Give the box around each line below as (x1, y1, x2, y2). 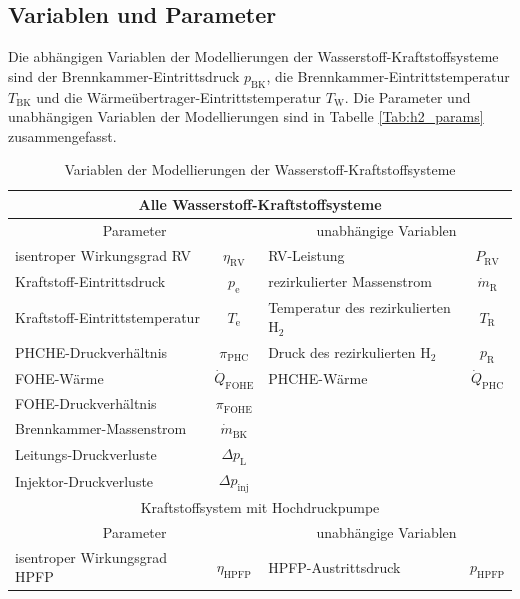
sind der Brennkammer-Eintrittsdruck (8, 65, 240, 86)
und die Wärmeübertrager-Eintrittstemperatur (36, 86, 322, 107)
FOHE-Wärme (15, 367, 104, 388)
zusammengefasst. (8, 125, 117, 146)
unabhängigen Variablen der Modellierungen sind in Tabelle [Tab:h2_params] (8, 106, 484, 127)
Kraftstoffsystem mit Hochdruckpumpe (140, 497, 380, 518)
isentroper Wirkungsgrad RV (15, 245, 191, 266)
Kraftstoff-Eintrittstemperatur (15, 306, 200, 327)
